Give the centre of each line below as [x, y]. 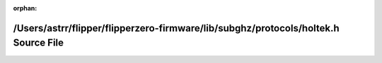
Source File [38, 43]
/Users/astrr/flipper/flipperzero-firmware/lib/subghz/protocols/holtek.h [176, 28]
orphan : [25, 8]
